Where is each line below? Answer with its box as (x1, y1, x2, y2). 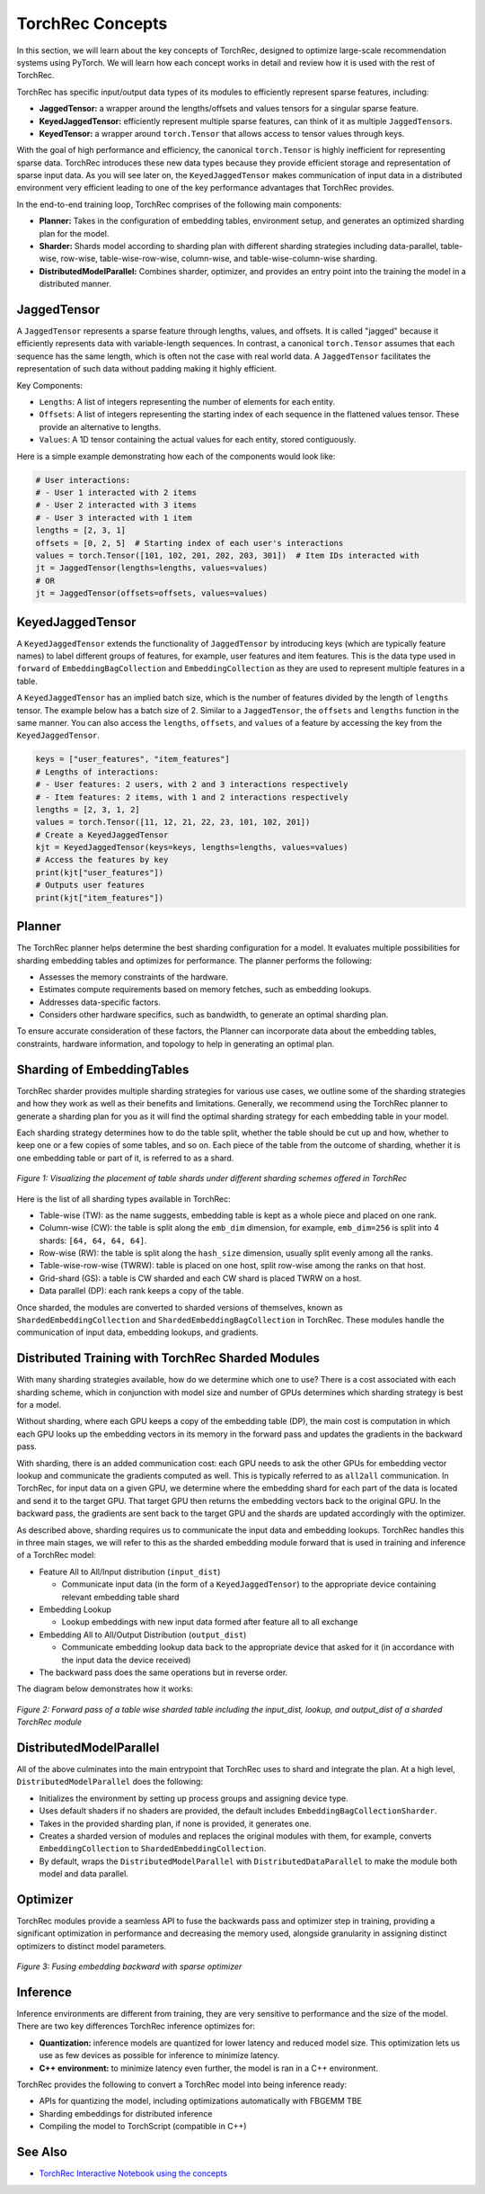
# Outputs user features (35, 880, 145, 891)
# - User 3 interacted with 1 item (35, 513, 192, 523)
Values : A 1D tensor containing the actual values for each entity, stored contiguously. (39, 434, 357, 445)
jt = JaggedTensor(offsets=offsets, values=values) (35, 588, 269, 598)
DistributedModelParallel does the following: (16, 1777, 204, 1787)
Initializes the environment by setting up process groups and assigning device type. (39, 1793, 349, 1804)
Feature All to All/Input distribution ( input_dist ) (39, 1566, 221, 1577)
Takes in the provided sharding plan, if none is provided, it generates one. (39, 1818, 312, 1829)
